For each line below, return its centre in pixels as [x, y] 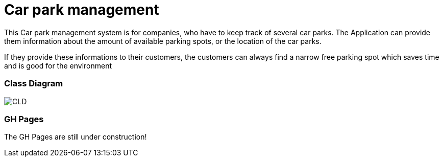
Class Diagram [34, 84]
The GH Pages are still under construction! [76, 137]
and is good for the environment [58, 65]
